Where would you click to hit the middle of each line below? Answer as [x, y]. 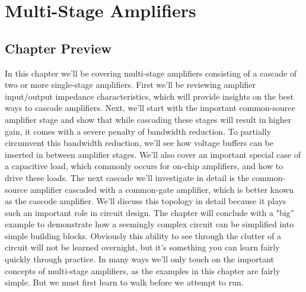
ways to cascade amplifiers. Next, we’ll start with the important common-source [150, 108]
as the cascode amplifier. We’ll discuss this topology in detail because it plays [146, 201]
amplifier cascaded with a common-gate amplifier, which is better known [162, 189]
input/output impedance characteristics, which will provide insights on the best [149, 96]
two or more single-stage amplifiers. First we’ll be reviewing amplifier [130, 85]
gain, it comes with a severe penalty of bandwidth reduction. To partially [138, 131]
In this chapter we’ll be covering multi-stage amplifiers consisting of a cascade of [151, 73]
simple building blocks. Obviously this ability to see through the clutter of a [143, 235]
